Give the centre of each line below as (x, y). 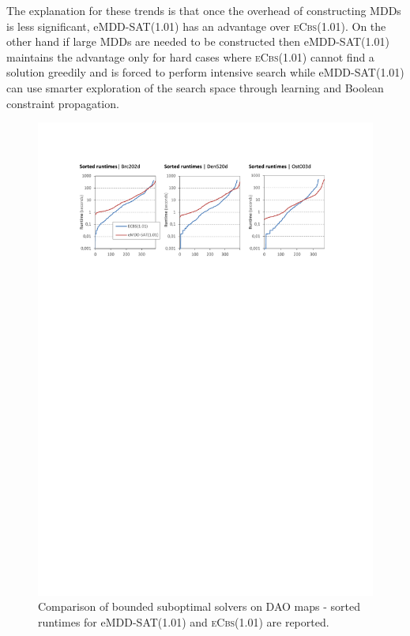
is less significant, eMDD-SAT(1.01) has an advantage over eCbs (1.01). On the (196, 26)
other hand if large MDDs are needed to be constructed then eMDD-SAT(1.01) (198, 41)
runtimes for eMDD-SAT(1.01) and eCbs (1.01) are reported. (184, 622)
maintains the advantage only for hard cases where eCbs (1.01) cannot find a (190, 56)
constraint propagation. (63, 103)
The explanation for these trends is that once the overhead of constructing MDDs (204, 10)
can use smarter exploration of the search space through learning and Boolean (195, 87)
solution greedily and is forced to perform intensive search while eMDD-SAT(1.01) (205, 72)
